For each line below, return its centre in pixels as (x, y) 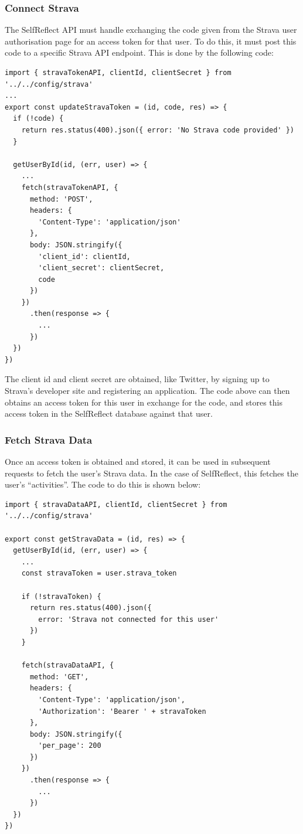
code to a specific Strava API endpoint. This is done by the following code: (139, 52)
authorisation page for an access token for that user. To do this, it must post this (151, 41)
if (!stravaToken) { (61, 596)
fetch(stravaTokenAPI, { (70, 187)
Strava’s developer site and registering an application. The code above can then (147, 391)
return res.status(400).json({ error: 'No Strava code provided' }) (158, 130)
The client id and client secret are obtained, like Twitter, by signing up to (137, 379)
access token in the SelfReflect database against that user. (109, 413)
